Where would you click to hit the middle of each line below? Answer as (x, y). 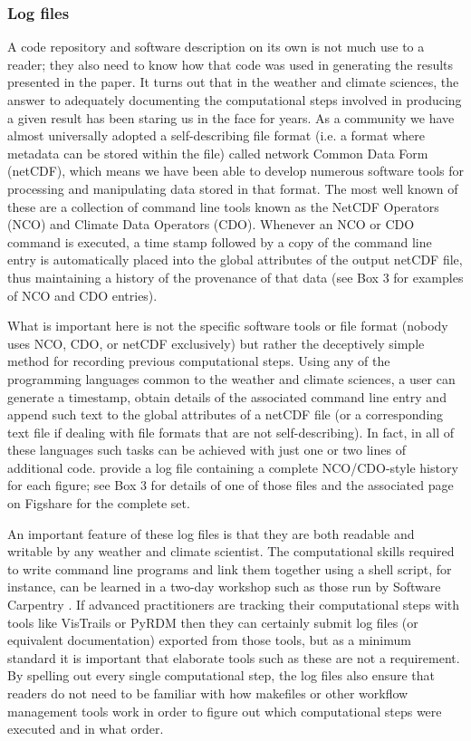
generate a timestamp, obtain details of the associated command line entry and (227, 396)
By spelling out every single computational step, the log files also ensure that (221, 675)
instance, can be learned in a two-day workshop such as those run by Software (224, 587)
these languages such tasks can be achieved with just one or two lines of (207, 450)
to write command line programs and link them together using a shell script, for (230, 568)
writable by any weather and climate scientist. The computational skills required (231, 551)
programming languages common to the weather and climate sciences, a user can (231, 378)
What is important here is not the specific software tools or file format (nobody (228, 326)
